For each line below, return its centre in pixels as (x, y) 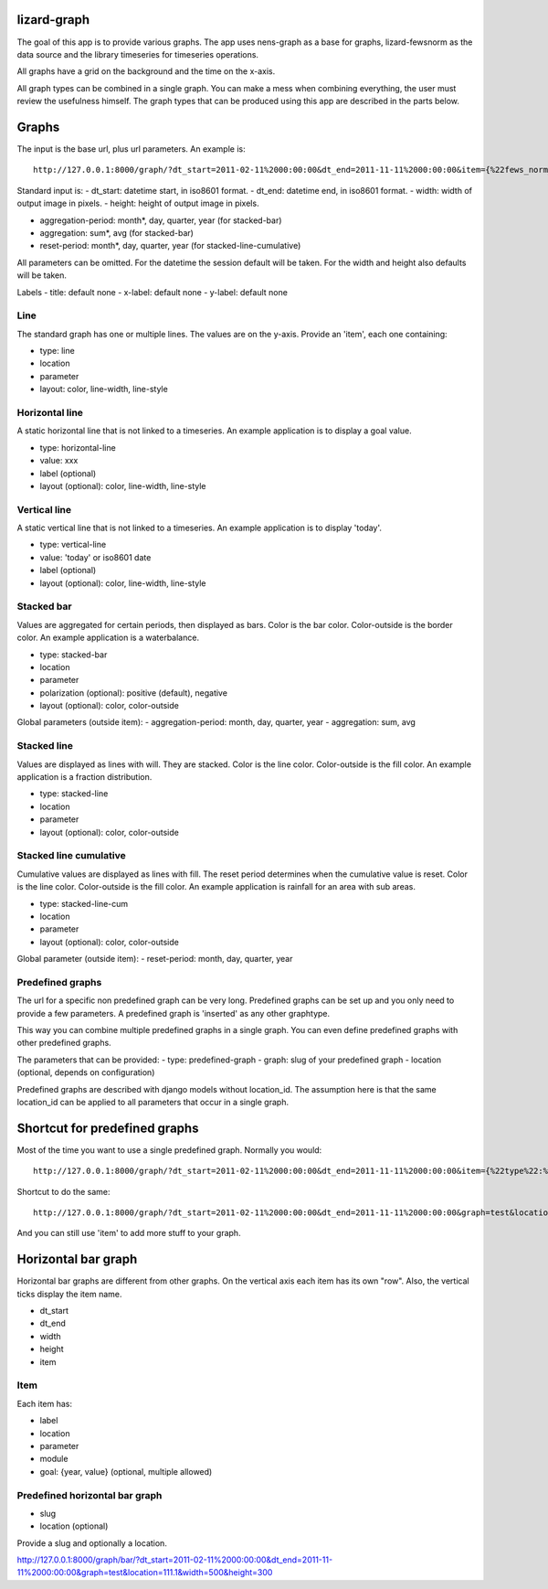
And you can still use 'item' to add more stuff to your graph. (129, 1233)
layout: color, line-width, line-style (104, 389)
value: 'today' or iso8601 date (95, 557)
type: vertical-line (73, 545)
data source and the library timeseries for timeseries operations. (138, 54)
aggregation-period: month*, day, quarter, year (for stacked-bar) (161, 220)
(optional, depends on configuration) (86, 1072)
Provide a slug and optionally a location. (92, 1543)
